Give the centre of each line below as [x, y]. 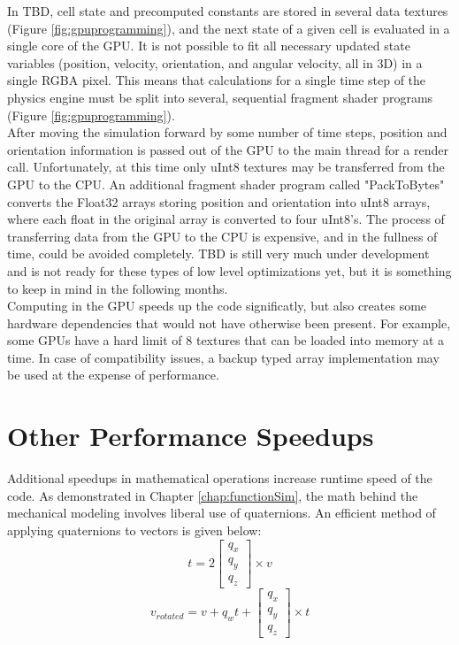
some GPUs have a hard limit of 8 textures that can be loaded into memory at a [226, 340]
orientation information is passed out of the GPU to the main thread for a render [228, 149]
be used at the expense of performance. [113, 375]
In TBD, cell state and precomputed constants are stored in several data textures [228, 11]
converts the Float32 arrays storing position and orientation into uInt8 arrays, [219, 201]
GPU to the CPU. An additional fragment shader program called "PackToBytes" [226, 184]
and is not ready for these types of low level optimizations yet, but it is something [229, 270]
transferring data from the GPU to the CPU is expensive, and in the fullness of [222, 236]
